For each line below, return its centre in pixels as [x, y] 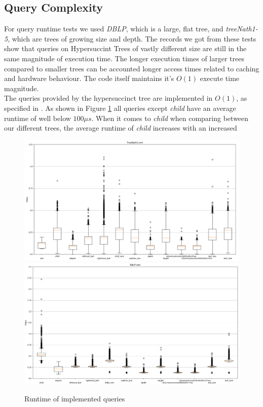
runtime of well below [37, 118]
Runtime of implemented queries [75, 398]
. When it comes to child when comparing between [170, 118]
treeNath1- [242, 29]
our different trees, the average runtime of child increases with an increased [121, 128]
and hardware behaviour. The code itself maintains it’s [89, 78]
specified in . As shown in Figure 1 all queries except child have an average [120, 108]
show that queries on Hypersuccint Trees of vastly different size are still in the [125, 48]
